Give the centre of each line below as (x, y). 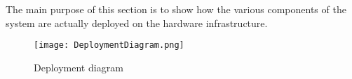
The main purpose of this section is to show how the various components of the (176, 9)
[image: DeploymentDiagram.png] (109, 45)
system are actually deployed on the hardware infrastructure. (137, 23)
